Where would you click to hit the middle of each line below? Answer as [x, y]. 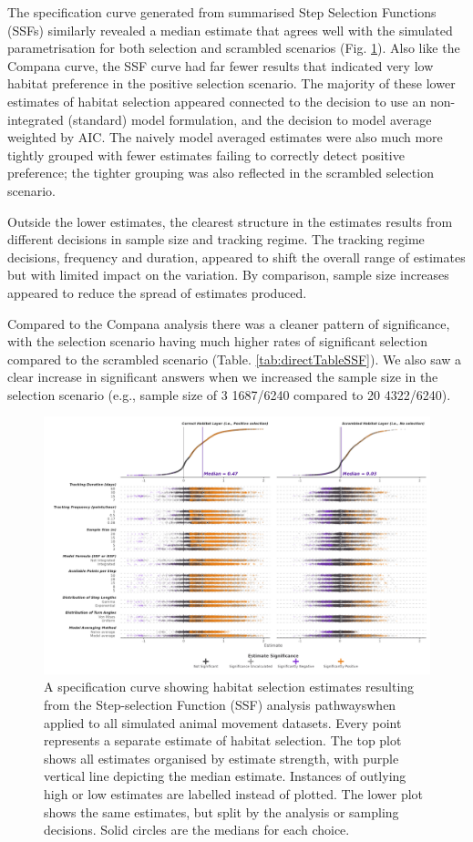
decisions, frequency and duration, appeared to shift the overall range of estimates [236, 257]
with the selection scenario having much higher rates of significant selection [217, 341]
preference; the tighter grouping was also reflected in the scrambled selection [221, 173]
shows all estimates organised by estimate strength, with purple [221, 758]
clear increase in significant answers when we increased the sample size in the [223, 377]
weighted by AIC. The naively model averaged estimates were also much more [225, 137]
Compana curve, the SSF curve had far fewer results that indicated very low [221, 65]
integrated [36, 119]
